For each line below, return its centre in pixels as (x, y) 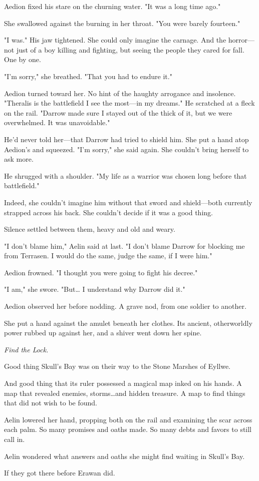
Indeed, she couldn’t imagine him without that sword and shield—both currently (128, 202)
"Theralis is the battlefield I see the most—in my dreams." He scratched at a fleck (129, 103)
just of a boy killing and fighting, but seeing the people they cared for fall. (130, 49)
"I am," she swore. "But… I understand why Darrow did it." (95, 289)
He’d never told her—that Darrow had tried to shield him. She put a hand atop (126, 139)
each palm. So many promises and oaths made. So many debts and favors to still (128, 429)
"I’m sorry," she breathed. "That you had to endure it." (88, 76)
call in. (15, 439)
